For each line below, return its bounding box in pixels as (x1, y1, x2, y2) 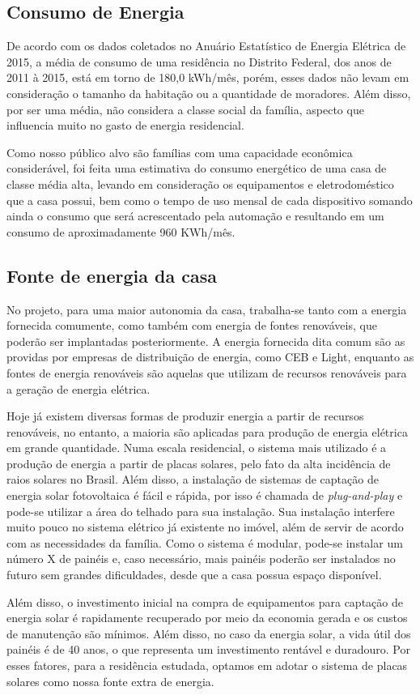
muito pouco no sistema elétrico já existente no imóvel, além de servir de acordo (6, 518, 404, 535)
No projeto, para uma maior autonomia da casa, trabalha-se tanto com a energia (6, 301, 407, 318)
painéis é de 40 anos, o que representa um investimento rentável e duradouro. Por (6, 641, 410, 658)
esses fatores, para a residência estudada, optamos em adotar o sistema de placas (6, 657, 408, 673)
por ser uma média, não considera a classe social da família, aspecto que (6, 100, 364, 117)
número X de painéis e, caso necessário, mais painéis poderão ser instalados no (6, 550, 396, 567)
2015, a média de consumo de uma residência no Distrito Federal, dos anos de (6, 53, 392, 70)
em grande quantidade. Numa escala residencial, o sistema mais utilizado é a (6, 439, 387, 456)
